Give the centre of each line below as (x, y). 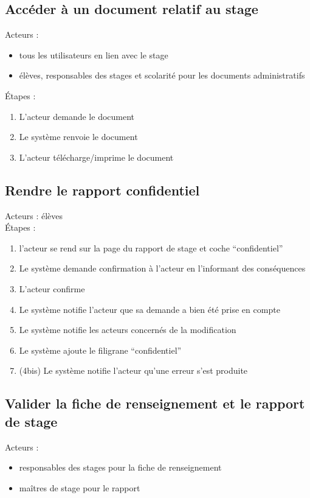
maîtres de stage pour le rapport (80, 487)
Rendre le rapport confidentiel (102, 190)
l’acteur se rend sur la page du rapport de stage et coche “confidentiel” (151, 247)
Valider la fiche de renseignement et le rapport (155, 403)
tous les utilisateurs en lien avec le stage (94, 54)
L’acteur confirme (52, 288)
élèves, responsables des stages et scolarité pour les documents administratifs (162, 75)
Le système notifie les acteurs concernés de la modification (128, 330)
